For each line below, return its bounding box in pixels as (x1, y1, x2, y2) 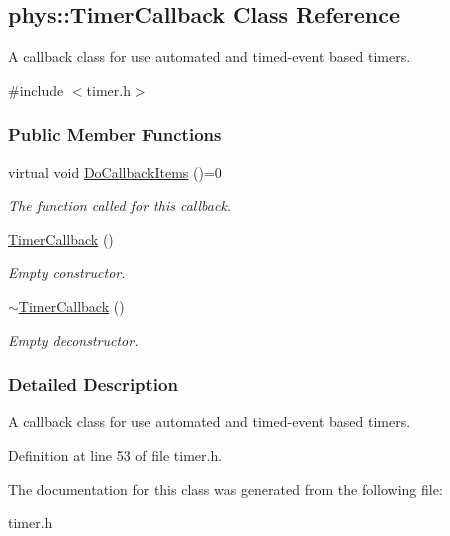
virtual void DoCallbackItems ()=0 (8, 161, 222, 182)
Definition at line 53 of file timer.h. (8, 444, 223, 465)
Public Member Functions (8, 122, 222, 147)
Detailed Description (8, 372, 178, 397)
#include (8, 79, 64, 100)
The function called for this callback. (8, 195, 232, 216)
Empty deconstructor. (8, 329, 139, 350)
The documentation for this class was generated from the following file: (8, 478, 443, 499)
